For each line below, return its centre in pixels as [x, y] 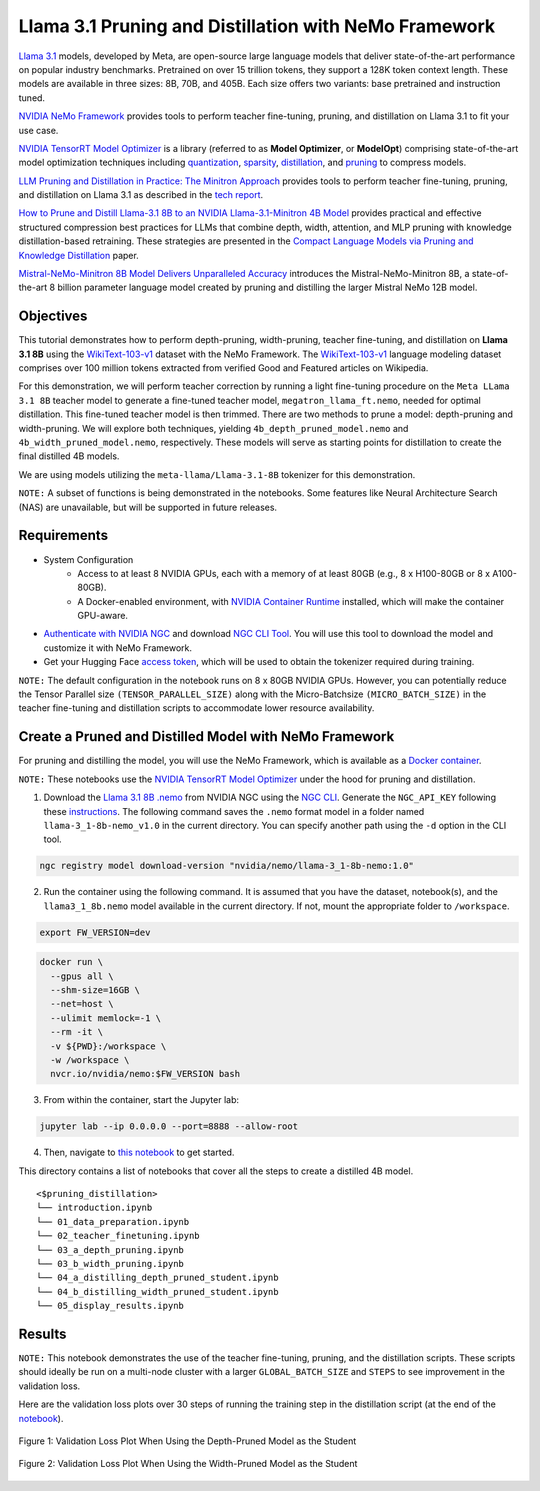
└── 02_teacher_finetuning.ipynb [118, 1236]
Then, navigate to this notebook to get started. [139, 1152]
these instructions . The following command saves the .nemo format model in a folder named [234, 811]
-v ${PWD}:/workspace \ [108, 1046]
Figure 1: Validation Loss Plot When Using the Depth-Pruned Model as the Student [187, 1441]
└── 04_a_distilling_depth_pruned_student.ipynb [157, 1278]
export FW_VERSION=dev [95, 932]
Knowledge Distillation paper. [78, 255]
